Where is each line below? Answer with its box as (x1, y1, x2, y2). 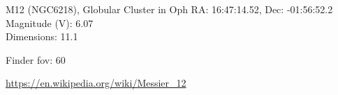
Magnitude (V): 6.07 (6, 15, 94, 30)
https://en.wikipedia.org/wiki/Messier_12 (6, 76, 186, 90)
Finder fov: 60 (6, 52, 66, 67)
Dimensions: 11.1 (6, 29, 78, 44)
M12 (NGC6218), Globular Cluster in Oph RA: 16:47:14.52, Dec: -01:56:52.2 (6, 2, 333, 16)
